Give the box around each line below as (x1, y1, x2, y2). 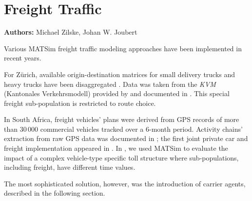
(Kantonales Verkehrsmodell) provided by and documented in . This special (4, 88, 230, 99)
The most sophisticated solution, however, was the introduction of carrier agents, (4, 178, 246, 188)
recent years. (4, 53, 41, 63)
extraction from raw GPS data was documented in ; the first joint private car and (4, 133, 248, 143)
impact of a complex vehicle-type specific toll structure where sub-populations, (4, 152, 239, 162)
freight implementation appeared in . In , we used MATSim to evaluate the (4, 143, 228, 153)
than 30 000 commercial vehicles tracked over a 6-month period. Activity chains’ (4, 123, 243, 134)
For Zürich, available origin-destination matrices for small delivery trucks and (4, 69, 235, 79)
